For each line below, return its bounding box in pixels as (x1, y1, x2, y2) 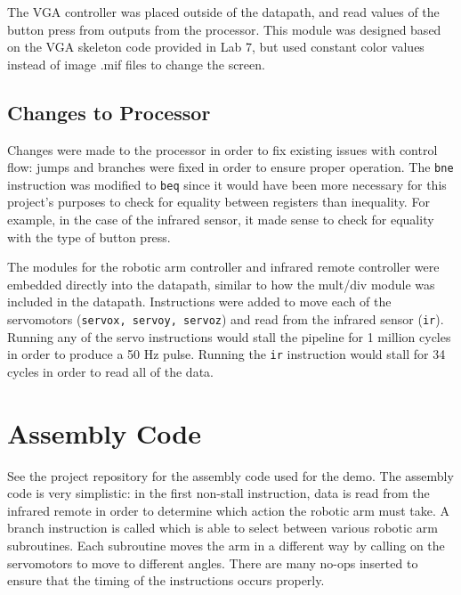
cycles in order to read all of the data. (7, 362, 214, 380)
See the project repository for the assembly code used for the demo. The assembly (7, 466, 454, 485)
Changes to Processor (7, 98, 211, 126)
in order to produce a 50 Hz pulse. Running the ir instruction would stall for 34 (7, 345, 446, 363)
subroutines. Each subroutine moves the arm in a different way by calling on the (7, 536, 445, 555)
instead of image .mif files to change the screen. (7, 54, 265, 73)
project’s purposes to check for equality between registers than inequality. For (7, 192, 430, 211)
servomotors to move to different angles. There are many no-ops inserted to (7, 553, 418, 572)
